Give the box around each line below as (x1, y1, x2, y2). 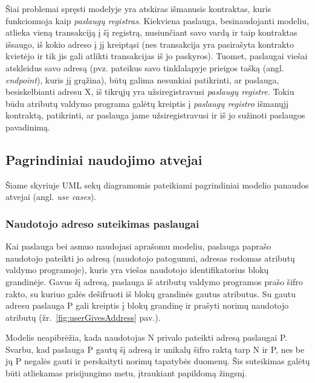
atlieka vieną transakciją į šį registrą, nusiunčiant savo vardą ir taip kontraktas (5, 26, 297, 39)
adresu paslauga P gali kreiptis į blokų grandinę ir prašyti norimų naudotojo (5, 299, 289, 312)
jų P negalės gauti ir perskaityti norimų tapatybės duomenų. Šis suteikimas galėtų (5, 355, 310, 367)
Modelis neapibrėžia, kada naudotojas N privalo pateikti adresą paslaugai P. (5, 331, 288, 344)
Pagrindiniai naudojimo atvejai (5, 150, 203, 169)
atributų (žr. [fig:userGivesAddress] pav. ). (5, 311, 161, 323)
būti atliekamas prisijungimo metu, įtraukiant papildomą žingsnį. (5, 367, 247, 379)
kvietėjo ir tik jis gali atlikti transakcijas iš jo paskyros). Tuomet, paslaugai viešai (5, 50, 308, 62)
